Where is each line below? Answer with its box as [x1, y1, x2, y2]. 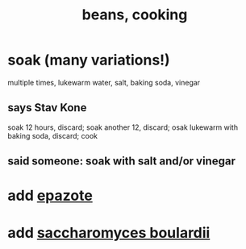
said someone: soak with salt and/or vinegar [7, 155, 236, 168]
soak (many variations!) [7, 51, 170, 69]
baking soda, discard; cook [7, 131, 98, 140]
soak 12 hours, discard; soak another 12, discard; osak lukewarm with [7, 122, 239, 132]
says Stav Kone [7, 101, 87, 114]
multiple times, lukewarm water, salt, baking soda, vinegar [7, 77, 201, 87]
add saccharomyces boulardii [7, 223, 211, 242]
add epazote [7, 187, 94, 205]
